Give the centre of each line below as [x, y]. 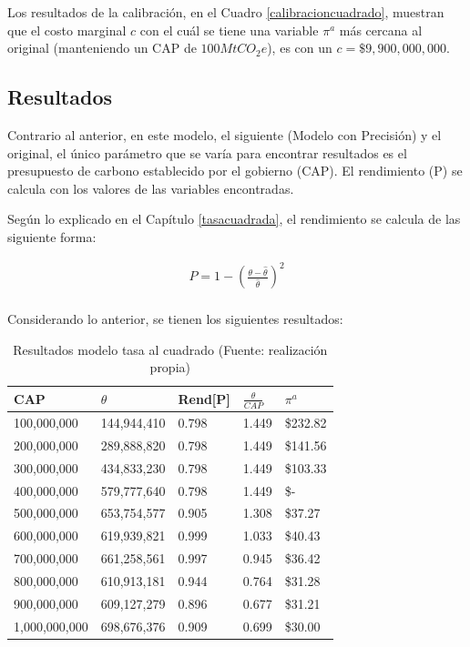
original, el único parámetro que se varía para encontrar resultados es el [207, 152]
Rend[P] [204, 399]
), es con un [300, 48]
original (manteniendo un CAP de [102, 48]
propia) [170, 367]
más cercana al [381, 30]
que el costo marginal [67, 30]
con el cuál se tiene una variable [229, 30]
